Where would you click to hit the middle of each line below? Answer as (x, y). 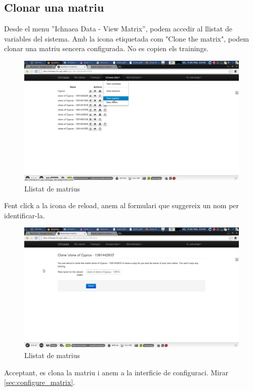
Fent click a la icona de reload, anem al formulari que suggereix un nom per (122, 205)
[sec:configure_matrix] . (40, 382)
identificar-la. (25, 215)
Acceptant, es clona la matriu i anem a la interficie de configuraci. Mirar (116, 372)
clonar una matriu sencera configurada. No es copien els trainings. (106, 48)
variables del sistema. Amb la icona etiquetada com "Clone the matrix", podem (127, 38)
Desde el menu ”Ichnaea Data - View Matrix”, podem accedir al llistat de (118, 29)
